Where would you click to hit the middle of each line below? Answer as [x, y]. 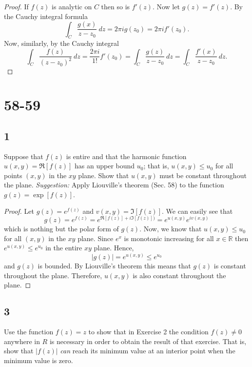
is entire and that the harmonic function [126, 156]
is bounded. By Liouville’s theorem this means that [114, 266]
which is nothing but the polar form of [61, 229]
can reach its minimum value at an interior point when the [148, 351]
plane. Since [96, 238]
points [13, 175]
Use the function [29, 332]
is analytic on [72, 6]
